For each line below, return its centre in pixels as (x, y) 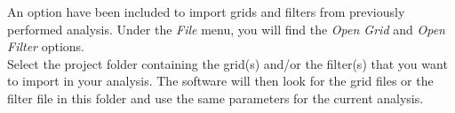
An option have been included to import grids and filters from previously (206, 11)
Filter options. (46, 46)
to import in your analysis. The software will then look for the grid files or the (220, 81)
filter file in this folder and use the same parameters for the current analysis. (216, 98)
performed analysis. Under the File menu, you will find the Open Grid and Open (226, 29)
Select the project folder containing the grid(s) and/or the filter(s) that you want (227, 63)
